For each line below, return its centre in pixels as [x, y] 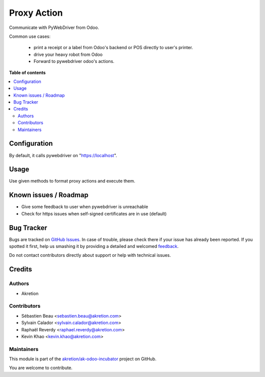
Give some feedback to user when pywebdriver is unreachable [85, 207]
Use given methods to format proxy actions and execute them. [72, 181]
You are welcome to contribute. [41, 368]
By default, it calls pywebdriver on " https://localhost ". [63, 155]
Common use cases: [30, 36]
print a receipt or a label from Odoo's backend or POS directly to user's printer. [113, 48]
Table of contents [27, 72]
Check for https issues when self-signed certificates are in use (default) [94, 214]
